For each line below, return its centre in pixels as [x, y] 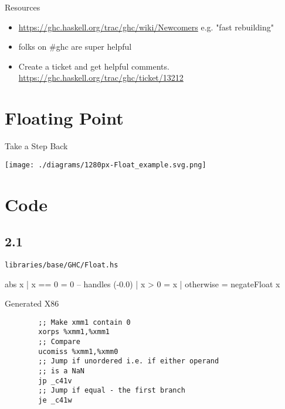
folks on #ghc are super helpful [75, 47]
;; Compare [59, 342]
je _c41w [55, 401]
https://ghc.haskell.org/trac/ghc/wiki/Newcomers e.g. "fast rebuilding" [146, 27]
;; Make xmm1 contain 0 [84, 322]
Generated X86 [32, 303]
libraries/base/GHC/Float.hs [62, 265]
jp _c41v [55, 381]
